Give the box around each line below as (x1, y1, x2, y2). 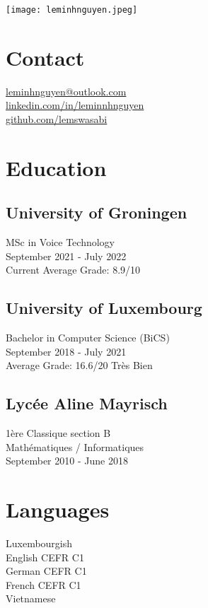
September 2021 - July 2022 (6, 248, 127, 263)
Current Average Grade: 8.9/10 (6, 262, 141, 277)
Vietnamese (6, 591, 56, 606)
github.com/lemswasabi (6, 111, 108, 126)
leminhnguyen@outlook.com (6, 83, 127, 98)
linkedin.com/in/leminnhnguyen (6, 98, 144, 112)
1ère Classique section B (6, 426, 111, 440)
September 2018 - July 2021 (6, 344, 127, 358)
